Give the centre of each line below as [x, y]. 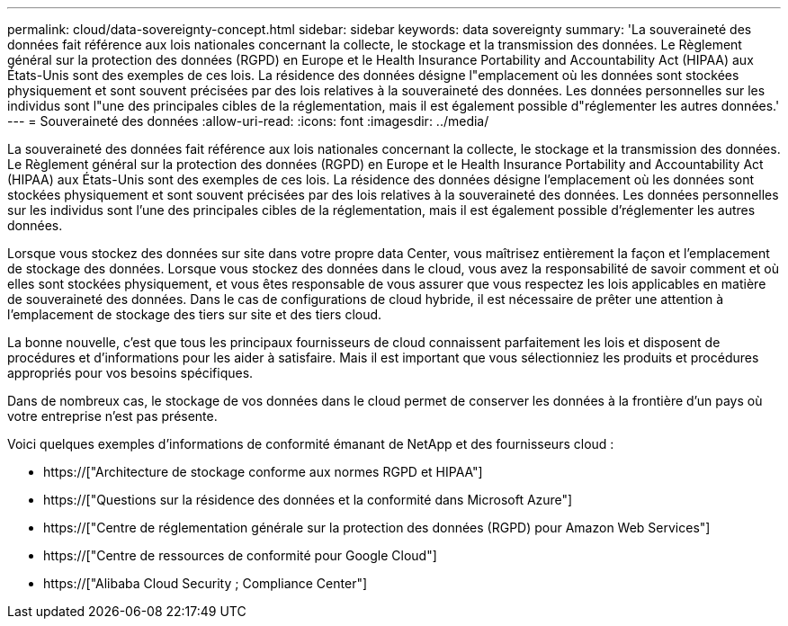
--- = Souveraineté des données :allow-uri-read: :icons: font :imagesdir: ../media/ [248, 121]
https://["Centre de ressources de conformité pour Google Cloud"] [240, 555]
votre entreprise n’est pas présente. [112, 416]
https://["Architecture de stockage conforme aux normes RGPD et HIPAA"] [263, 472]
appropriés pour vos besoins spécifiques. [130, 373]
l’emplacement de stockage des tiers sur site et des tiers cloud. [195, 314]
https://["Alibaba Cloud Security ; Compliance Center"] [206, 583]
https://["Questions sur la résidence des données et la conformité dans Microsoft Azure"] [308, 500]
